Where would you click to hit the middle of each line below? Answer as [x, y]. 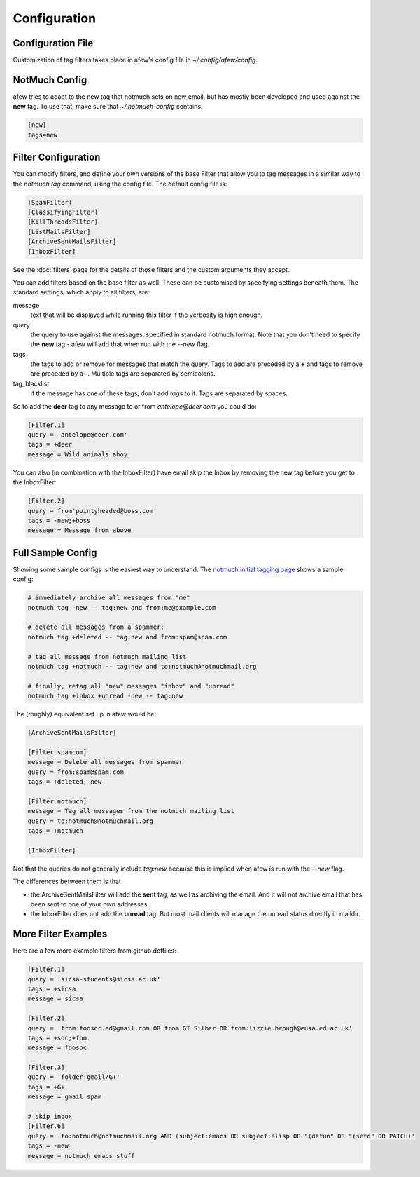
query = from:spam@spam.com [76, 772]
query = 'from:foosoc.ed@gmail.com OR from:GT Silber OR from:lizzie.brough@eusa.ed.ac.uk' [190, 1028]
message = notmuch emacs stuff [82, 1156]
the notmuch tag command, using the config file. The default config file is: [120, 184]
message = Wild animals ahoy [78, 454]
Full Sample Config [55, 553]
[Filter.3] [46, 1068]
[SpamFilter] [50, 202]
